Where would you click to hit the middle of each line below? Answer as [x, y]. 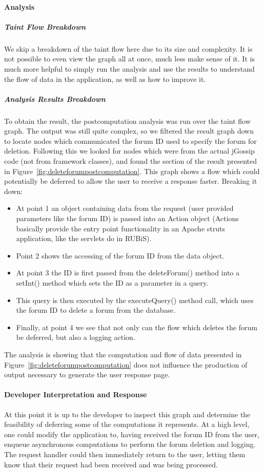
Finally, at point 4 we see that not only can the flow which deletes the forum [137, 327]
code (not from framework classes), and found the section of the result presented [130, 161]
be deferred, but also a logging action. [76, 337]
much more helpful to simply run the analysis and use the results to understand [129, 68]
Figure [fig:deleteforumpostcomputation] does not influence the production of [126, 364]
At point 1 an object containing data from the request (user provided [125, 208]
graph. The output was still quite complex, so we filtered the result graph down [129, 131]
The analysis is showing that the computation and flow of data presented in [123, 354]
